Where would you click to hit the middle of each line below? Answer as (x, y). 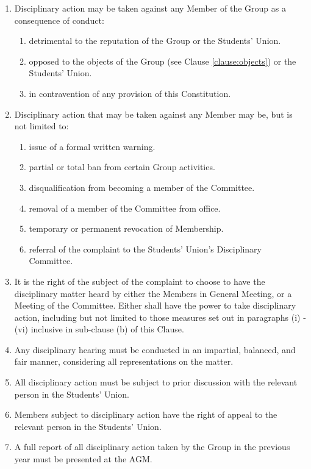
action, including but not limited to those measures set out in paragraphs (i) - (160, 317)
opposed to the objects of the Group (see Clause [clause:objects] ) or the (163, 61)
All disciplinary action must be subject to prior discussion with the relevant (156, 382)
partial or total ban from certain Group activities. (122, 167)
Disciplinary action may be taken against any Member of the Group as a (150, 8)
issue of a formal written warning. (92, 146)
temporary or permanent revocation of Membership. (126, 228)
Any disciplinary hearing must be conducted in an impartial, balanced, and (155, 349)
